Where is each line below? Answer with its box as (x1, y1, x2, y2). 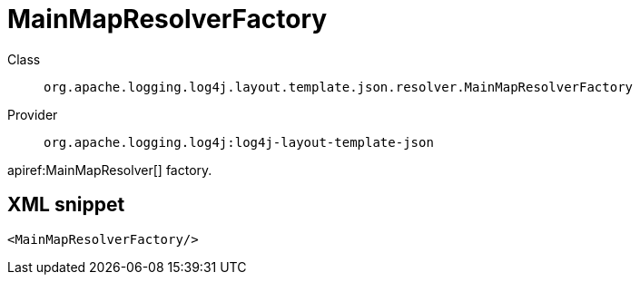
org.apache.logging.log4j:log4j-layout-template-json (44, 134, 434, 150)
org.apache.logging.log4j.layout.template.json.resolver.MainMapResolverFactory (44, 79, 634, 94)
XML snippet (7, 193, 125, 217)
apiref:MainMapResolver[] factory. (7, 161, 212, 178)
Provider (7, 106, 58, 122)
